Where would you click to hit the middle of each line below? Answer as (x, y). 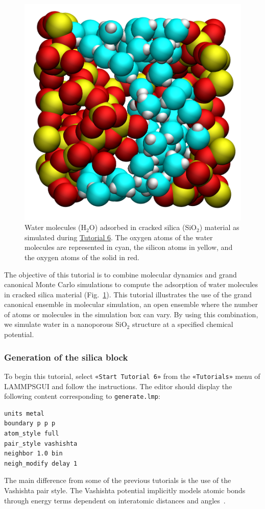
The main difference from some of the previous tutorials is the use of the (118, 480)
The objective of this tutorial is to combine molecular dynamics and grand (121, 274)
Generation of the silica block (66, 357)
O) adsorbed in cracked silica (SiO (143, 227)
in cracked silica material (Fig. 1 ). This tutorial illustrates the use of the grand (128, 294)
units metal (24, 413)
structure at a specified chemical (183, 324)
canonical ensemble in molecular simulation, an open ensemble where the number (131, 304)
